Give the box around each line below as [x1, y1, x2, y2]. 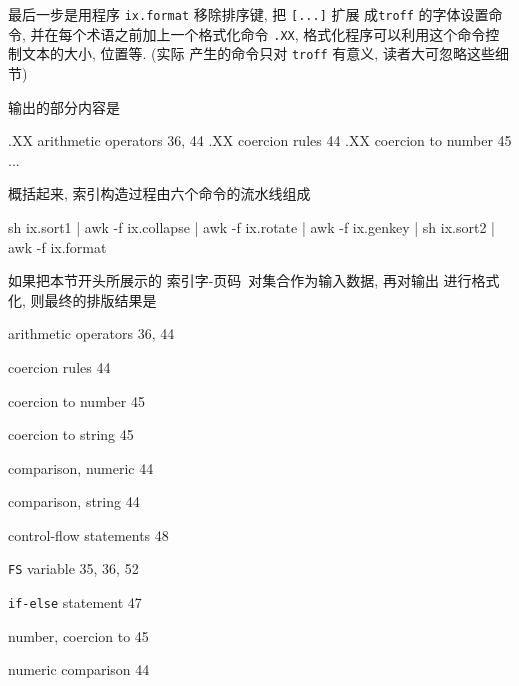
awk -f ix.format [8, 236, 107, 257]
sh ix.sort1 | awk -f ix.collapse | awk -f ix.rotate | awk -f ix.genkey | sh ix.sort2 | [8, 216, 495, 237]
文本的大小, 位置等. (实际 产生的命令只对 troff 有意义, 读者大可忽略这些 [21, 43, 495, 64]
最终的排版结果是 [44, 289, 157, 310]
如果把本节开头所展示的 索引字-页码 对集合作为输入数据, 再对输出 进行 [8, 270, 472, 291]
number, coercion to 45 [8, 625, 149, 646]
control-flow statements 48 [8, 524, 169, 545]
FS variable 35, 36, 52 [8, 558, 139, 579]
